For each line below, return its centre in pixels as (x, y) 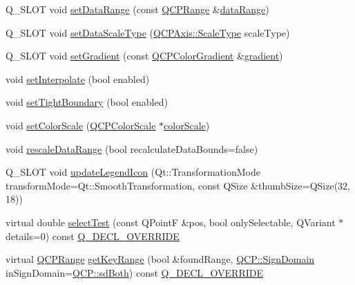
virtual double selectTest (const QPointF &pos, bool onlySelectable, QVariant (171, 222)
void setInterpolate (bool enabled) (78, 79)
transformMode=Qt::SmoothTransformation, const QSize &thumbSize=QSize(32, (178, 185)
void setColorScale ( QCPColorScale (81, 125)
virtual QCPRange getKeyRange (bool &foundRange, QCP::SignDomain (160, 259)
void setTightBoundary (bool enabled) (87, 102)
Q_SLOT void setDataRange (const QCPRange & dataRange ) (137, 9)
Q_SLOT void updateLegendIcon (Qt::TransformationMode (133, 172)
